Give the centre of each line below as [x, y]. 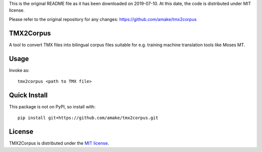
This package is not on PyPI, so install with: [52, 106]
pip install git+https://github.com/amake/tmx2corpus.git [88, 118]
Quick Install [28, 95]
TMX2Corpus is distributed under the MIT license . [59, 143]
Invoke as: [19, 70]
